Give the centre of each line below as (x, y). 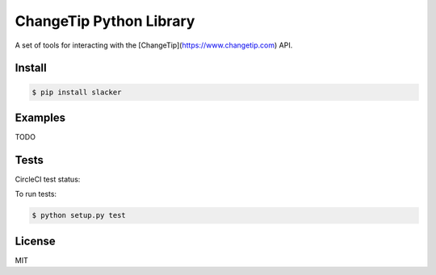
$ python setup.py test (79, 215)
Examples (40, 117)
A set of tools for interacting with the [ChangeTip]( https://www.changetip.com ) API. (154, 45)
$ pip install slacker (77, 92)
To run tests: (36, 194)
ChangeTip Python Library (105, 21)
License (35, 241)
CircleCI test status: (48, 179)
